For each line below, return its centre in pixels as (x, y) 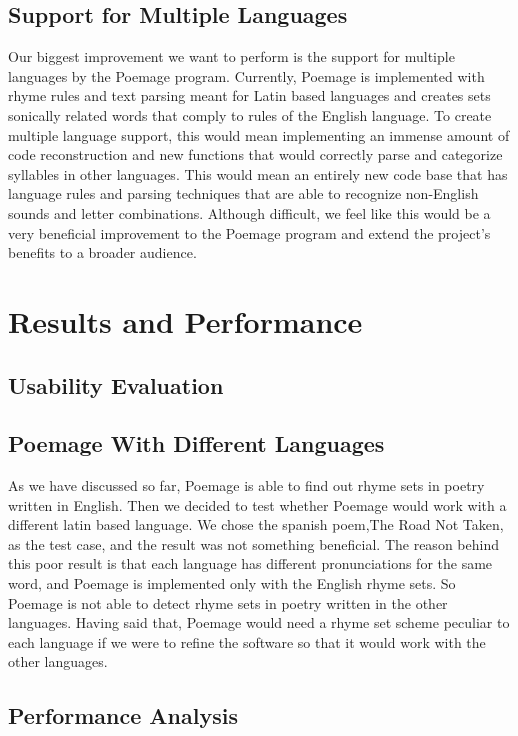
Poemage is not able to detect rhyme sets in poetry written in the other (228, 602)
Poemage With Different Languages (196, 443)
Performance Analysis (123, 715)
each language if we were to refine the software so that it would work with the (247, 641)
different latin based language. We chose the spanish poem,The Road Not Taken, (256, 524)
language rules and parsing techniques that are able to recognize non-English (243, 193)
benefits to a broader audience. (102, 252)
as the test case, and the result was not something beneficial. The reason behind (253, 543)
